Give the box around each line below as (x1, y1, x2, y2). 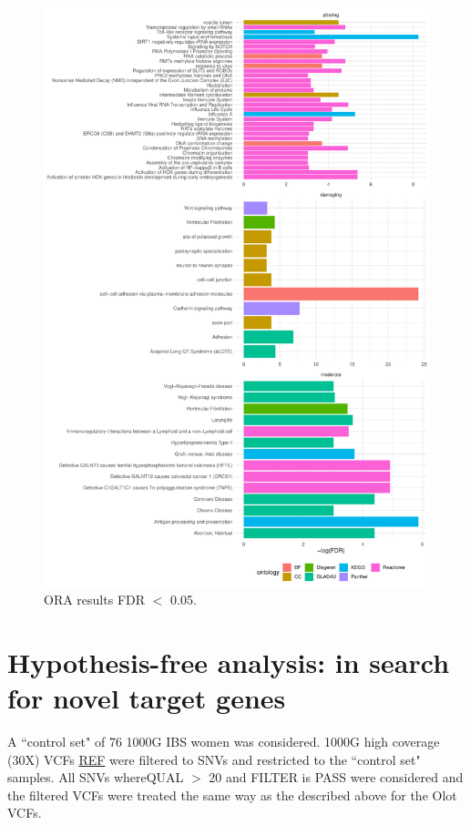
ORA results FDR (44, 590, 146, 609)
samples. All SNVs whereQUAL (7, 768, 184, 787)
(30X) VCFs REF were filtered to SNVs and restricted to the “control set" (7, 749, 421, 769)
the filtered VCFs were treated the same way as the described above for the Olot (7, 785, 457, 804)
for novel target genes (7, 679, 286, 717)
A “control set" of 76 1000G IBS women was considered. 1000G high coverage (7, 732, 440, 751)
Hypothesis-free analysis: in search (7, 643, 450, 680)
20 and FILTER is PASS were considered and (209, 768, 464, 787)
